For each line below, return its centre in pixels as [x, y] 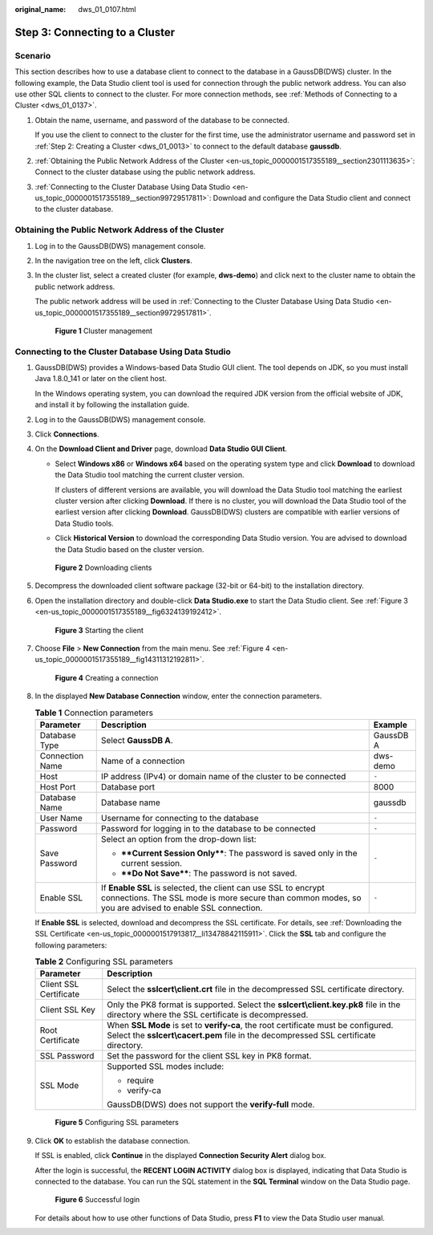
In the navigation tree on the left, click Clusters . [113, 260]
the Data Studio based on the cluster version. [129, 549]
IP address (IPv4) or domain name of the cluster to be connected [223, 776]
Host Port [58, 786]
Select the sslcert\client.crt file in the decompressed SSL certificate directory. [256, 989]
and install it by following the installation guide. [112, 404]
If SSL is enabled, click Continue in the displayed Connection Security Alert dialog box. [180, 1156]
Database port [128, 786]
